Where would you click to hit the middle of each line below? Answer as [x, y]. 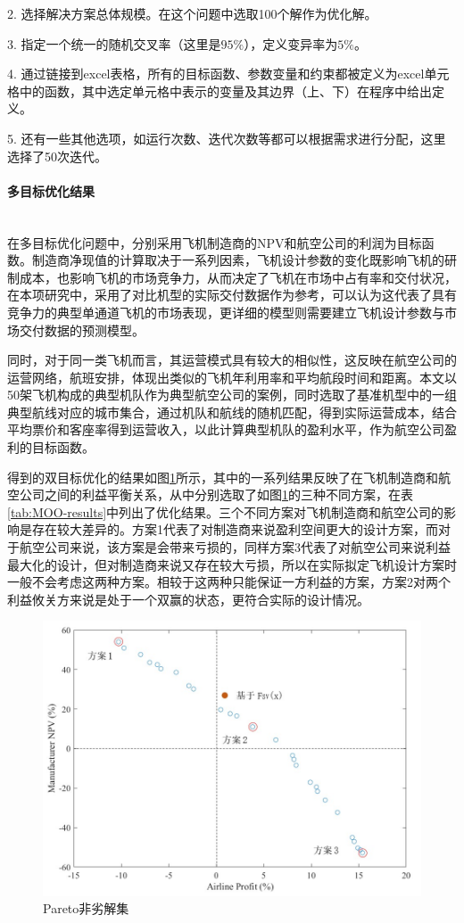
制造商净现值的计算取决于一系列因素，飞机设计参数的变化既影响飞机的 [238, 260]
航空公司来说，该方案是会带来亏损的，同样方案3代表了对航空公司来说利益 [235, 547]
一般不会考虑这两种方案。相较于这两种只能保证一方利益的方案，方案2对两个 [229, 582]
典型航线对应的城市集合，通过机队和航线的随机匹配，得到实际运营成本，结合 [232, 412]
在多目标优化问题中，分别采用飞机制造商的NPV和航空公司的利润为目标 [215, 242]
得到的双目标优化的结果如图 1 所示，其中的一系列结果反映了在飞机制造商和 [223, 477]
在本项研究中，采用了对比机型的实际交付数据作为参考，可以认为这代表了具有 [232, 295]
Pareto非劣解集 [86, 908]
